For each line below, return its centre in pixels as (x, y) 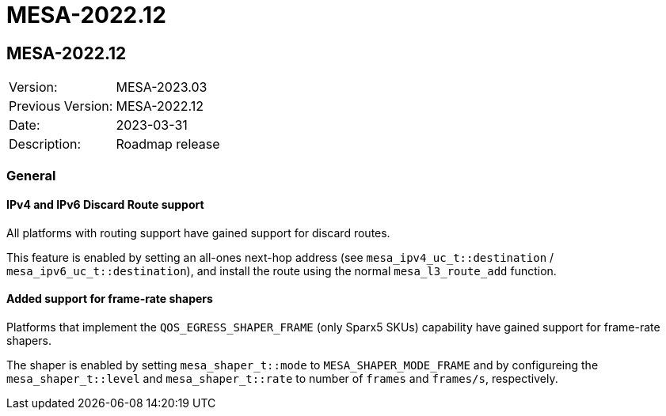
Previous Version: (61, 106)
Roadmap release (168, 144)
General (31, 175)
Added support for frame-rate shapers (110, 299)
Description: (45, 144)
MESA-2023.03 (162, 87)
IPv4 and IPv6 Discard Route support (105, 205)
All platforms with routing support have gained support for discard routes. (198, 233)
